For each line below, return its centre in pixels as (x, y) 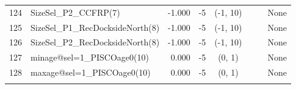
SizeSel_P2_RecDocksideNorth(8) (95, 42)
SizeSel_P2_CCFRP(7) (75, 12)
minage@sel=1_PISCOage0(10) (90, 57)
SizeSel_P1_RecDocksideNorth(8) (95, 27)
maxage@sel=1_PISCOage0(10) (91, 72)
